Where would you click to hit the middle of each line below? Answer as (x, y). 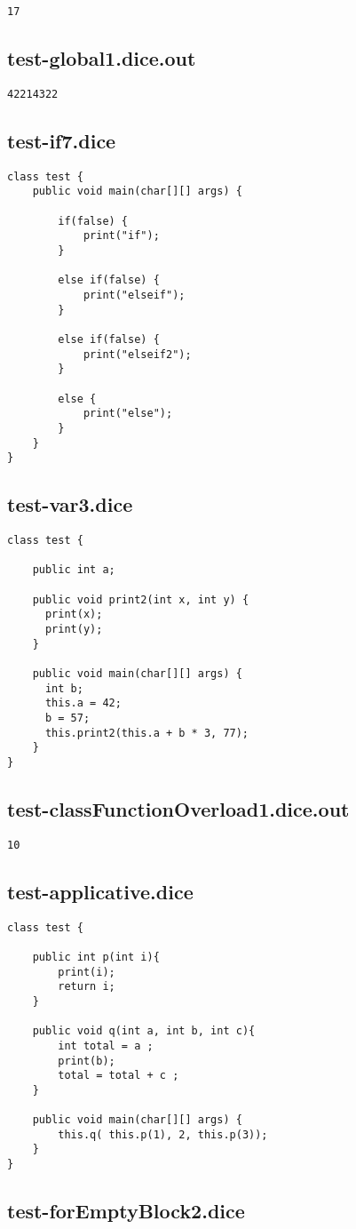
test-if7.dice (62, 140)
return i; (87, 987)
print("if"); (121, 236)
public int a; (74, 570)
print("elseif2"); (137, 354)
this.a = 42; (83, 703)
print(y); (74, 629)
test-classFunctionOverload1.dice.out (178, 808)
